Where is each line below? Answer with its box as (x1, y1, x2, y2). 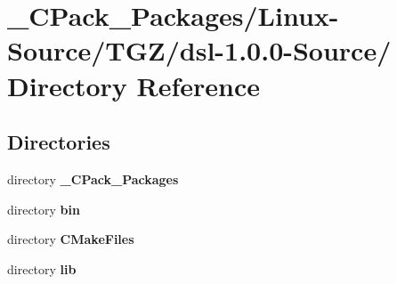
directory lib (7, 259, 77, 278)
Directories (7, 128, 110, 156)
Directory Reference (7, 67, 261, 103)
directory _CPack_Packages (7, 169, 179, 188)
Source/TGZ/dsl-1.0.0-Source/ (7, 32, 392, 69)
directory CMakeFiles (7, 230, 134, 248)
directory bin (7, 199, 80, 218)
